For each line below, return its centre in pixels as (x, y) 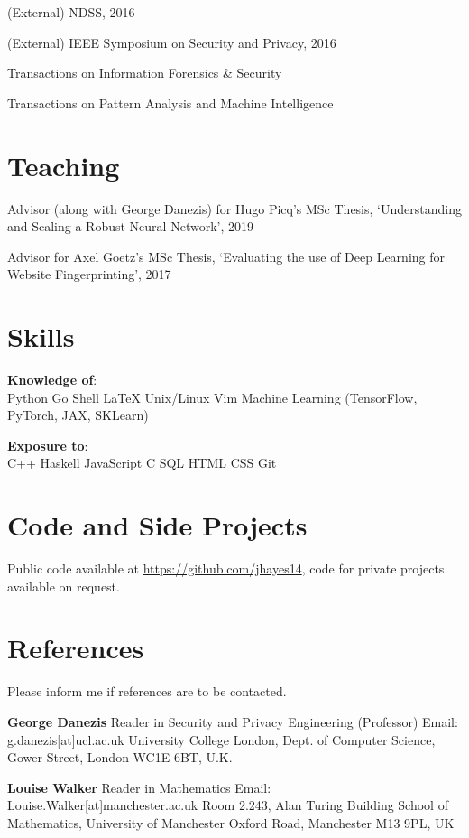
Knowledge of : (52, 379)
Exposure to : (48, 445)
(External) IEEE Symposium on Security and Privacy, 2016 (172, 42)
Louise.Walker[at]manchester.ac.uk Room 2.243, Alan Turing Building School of (228, 805)
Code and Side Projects (157, 525)
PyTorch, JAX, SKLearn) (78, 415)
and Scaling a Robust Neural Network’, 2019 (130, 226)
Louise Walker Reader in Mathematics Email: (139, 787)
